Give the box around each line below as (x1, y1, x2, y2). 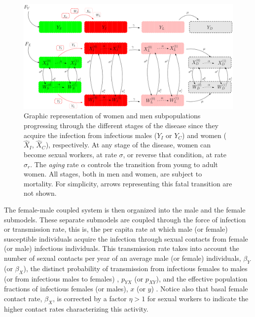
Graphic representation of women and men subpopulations (24, 110, 201, 121)
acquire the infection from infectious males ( (24, 130, 157, 140)
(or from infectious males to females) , (4, 273, 119, 283)
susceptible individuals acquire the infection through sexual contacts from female (4, 233, 248, 244)
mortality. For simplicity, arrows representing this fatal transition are (24, 178, 232, 188)
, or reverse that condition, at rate (123, 149, 226, 160)
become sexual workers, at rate (24, 149, 117, 160)
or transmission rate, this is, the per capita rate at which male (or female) (4, 224, 228, 234)
